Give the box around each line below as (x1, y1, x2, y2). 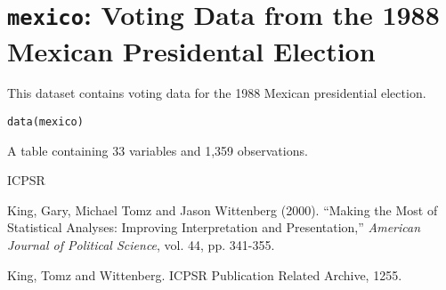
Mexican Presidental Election (7, 32, 376, 68)
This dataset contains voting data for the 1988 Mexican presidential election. (7, 84, 426, 102)
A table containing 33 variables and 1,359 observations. (7, 141, 308, 159)
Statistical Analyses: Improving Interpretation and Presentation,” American (7, 218, 421, 237)
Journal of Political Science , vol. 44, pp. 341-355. (7, 236, 275, 254)
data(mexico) (7, 116, 84, 129)
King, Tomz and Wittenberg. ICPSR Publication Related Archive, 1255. (7, 265, 402, 284)
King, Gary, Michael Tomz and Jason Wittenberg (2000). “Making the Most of (7, 200, 438, 219)
